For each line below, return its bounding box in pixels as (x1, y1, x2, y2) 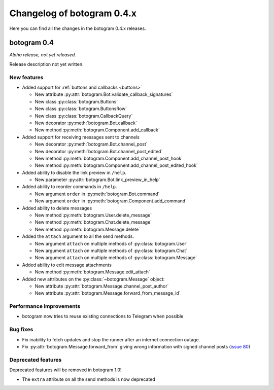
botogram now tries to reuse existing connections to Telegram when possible (22, 313, 184, 320)
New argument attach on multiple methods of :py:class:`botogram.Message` (35, 255, 197, 261)
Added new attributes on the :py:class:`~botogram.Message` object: (22, 276, 165, 282)
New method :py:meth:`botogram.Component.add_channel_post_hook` (35, 155, 183, 161)
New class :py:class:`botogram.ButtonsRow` (35, 105, 127, 112)
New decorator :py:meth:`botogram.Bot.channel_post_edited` (35, 148, 163, 154)
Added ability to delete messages (22, 205, 92, 211)
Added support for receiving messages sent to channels (22, 134, 140, 140)
